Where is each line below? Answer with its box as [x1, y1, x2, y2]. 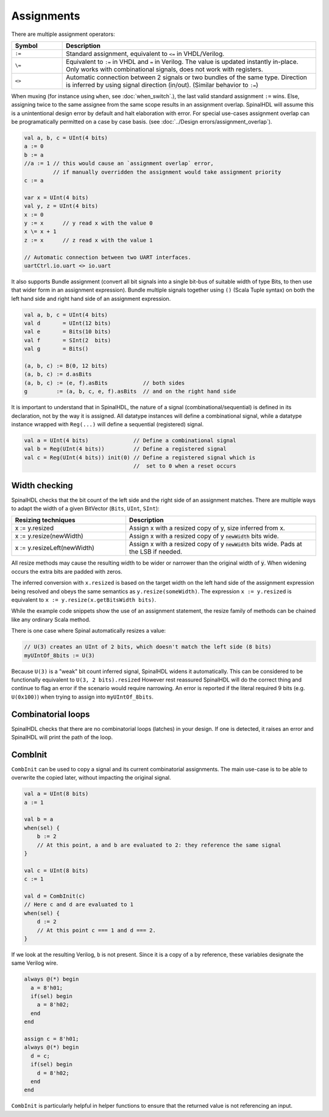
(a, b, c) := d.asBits [24, 371, 92, 378]
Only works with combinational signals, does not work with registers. [66, 65, 263, 73]
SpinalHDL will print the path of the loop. [11, 733, 113, 741]
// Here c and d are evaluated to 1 [24, 901, 134, 908]
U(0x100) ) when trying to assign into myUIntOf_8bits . [11, 693, 154, 700]
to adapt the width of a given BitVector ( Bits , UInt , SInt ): [11, 505, 160, 512]
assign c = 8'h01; [24, 1035, 79, 1042]
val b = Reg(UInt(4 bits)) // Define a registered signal [24, 445, 227, 453]
